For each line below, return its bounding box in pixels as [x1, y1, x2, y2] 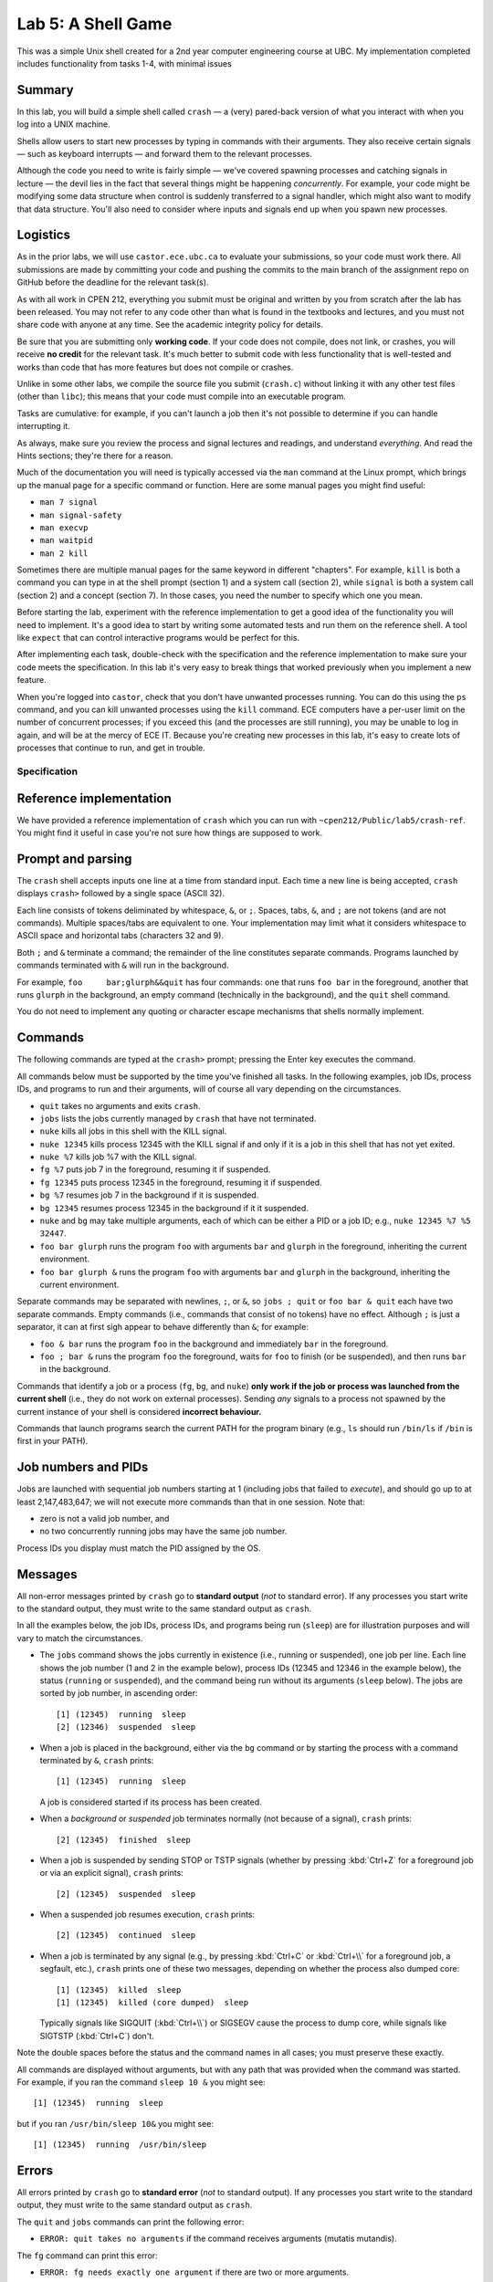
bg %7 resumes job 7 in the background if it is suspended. [39, 1189, 259, 1200]
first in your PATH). [16, 1436, 89, 1447]
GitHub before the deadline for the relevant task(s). [16, 277, 209, 288]
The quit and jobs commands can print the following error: [16, 2216, 245, 2227]
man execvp [39, 522, 89, 533]
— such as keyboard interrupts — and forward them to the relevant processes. [16, 149, 312, 160]
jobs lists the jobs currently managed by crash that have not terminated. [39, 1113, 317, 1124]
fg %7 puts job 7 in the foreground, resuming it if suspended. [39, 1164, 271, 1175]
